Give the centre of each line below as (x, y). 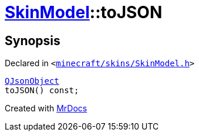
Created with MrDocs (46, 108)
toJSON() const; (42, 91)
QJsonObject (32, 81)
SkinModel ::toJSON (84, 12)
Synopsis (33, 40)
